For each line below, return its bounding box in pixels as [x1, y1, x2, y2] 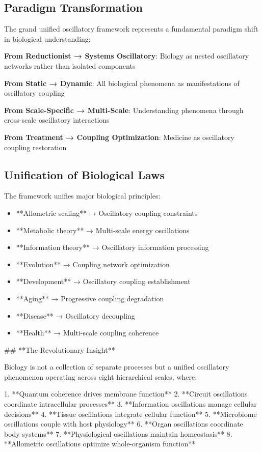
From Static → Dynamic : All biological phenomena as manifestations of [4, 77, 240, 88]
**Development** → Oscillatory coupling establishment [16, 276, 191, 287]
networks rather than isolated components [4, 60, 136, 71]
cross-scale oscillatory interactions [4, 115, 110, 125]
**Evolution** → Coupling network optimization [16, 259, 170, 269]
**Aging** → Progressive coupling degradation [16, 293, 164, 303]
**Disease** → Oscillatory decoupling [16, 310, 135, 321]
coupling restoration [4, 142, 67, 152]
